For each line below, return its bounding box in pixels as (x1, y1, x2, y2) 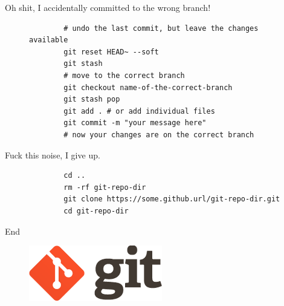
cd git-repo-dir (63, 206, 129, 215)
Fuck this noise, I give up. (5, 148, 100, 161)
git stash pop (63, 95, 120, 104)
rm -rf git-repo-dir (63, 183, 146, 192)
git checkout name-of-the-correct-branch (63, 83, 233, 92)
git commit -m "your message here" (63, 119, 207, 128)
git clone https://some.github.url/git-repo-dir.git (63, 195, 280, 204)
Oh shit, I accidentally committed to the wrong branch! (5, 1, 211, 13)
